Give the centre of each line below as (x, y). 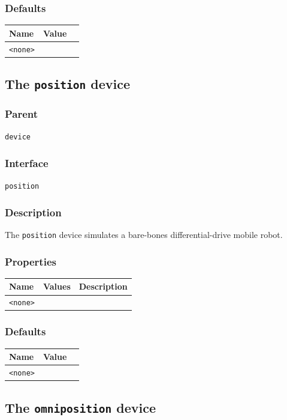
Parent (22, 114)
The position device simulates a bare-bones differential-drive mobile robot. (144, 235)
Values (57, 286)
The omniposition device (81, 407)
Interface (27, 163)
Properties (31, 261)
